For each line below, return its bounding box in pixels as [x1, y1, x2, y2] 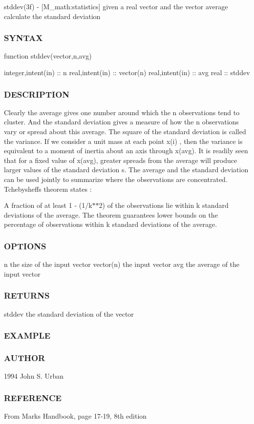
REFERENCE [4, 391, 62, 404]
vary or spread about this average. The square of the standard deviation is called [4, 126, 246, 136]
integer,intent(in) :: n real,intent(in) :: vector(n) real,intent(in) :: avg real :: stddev [4, 67, 250, 77]
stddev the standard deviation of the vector [4, 308, 134, 319]
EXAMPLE [4, 329, 51, 342]
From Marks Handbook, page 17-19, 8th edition [4, 411, 147, 421]
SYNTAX [4, 32, 43, 44]
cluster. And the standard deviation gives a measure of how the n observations [4, 117, 239, 127]
